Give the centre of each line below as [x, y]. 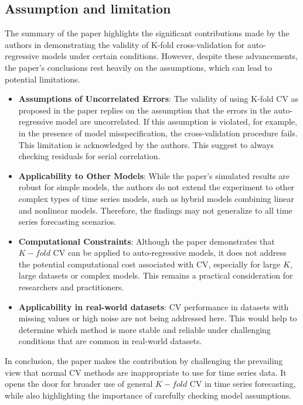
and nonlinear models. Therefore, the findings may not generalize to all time [155, 210]
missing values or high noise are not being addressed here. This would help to [158, 318]
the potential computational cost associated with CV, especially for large [149, 264]
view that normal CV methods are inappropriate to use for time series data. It [146, 372]
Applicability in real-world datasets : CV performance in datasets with [154, 306]
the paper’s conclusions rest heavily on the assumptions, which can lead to [138, 67]
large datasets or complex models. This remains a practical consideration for [156, 275]
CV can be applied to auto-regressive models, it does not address [170, 253]
